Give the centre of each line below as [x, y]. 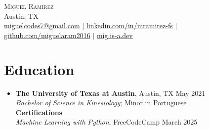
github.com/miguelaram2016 [47, 35]
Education [39, 69]
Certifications [39, 112]
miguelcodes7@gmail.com [42, 25]
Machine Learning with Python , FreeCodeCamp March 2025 [106, 122]
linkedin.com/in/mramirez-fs [129, 25]
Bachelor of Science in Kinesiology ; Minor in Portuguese [101, 103]
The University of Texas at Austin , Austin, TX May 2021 [110, 93]
